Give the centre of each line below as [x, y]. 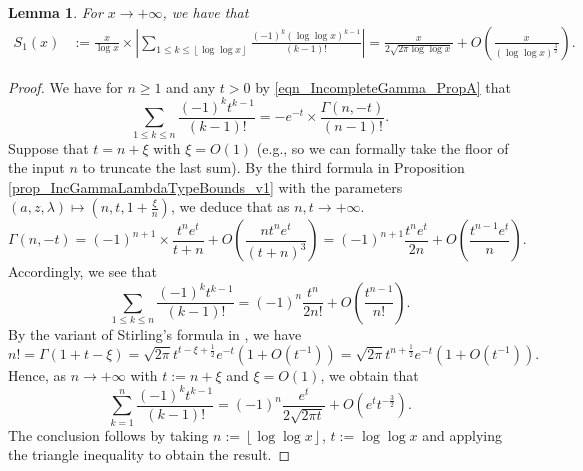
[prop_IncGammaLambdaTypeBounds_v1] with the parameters [205, 186]
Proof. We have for [65, 86]
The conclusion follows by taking [108, 434]
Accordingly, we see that [83, 271]
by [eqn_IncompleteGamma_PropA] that [383, 86]
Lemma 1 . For [55, 12]
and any [191, 86]
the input [36, 167]
